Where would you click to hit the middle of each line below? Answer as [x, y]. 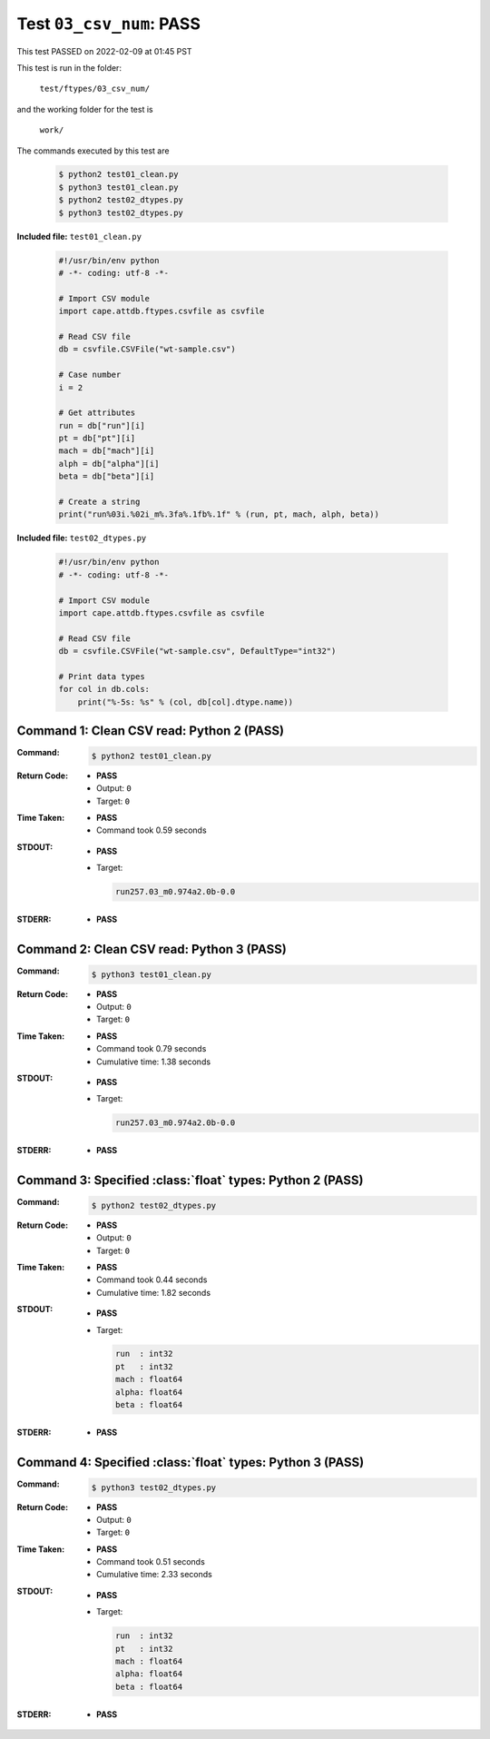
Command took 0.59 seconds [152, 830]
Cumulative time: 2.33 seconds [154, 1575]
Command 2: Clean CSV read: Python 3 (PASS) [152, 949]
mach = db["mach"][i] [107, 451]
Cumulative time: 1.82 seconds [154, 1292]
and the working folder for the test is [85, 109]
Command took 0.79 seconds [152, 1049]
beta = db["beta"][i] [107, 476]
